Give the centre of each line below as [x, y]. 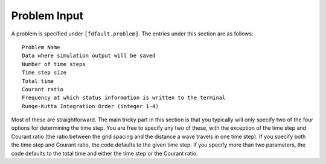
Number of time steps [54, 64]
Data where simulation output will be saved [89, 56]
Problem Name [41, 47]
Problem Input [47, 16]
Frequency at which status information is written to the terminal [124, 98]
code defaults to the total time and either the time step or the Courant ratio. [105, 153]
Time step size [44, 73]
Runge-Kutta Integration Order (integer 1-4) [91, 106]
